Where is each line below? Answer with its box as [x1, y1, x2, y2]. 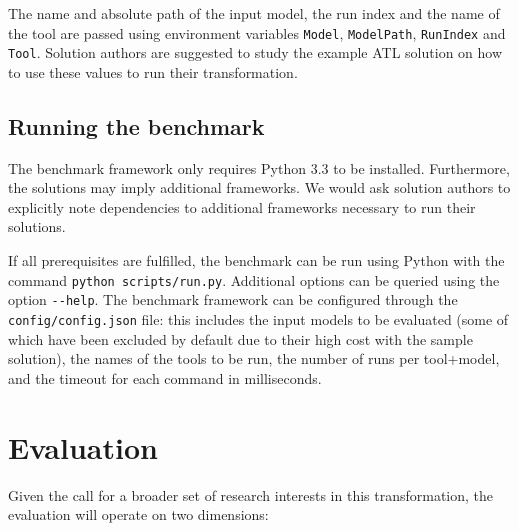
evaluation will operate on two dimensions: [8, 504, 269, 525]
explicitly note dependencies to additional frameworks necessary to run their [8, 196, 476, 217]
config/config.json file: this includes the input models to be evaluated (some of [8, 308, 509, 329]
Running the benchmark [8, 110, 265, 141]
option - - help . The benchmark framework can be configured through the [8, 289, 458, 310]
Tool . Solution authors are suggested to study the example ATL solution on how [8, 42, 503, 63]
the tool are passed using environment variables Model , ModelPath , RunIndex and [8, 22, 506, 43]
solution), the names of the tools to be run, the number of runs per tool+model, [8, 348, 500, 369]
